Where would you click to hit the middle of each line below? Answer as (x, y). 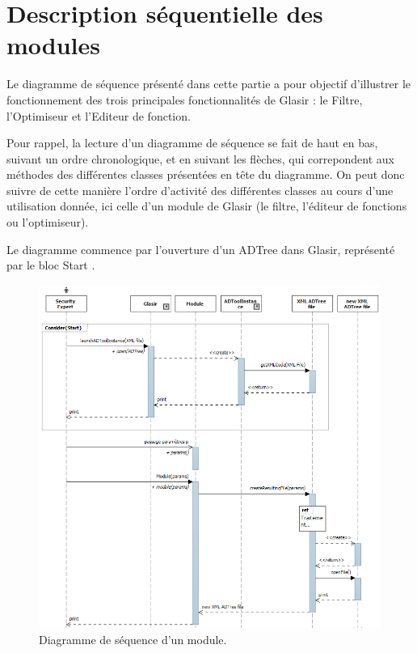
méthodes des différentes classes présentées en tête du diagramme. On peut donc (206, 174)
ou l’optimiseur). (48, 222)
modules (54, 45)
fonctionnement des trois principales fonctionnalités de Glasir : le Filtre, (185, 99)
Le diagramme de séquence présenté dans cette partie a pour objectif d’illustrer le (209, 84)
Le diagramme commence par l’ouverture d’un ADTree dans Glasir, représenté (201, 249)
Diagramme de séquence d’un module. (133, 639)
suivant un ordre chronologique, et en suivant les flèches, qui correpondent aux (201, 158)
